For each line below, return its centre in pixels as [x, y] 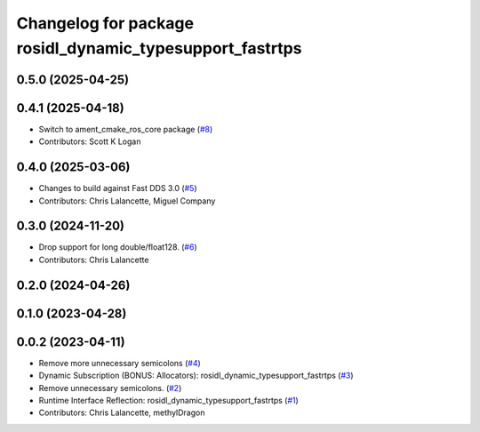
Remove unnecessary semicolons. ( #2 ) [110, 388]
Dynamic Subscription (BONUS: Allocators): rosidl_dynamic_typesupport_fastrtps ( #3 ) [196, 376]
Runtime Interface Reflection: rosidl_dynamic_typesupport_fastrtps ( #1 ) [169, 400]
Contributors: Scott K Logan [90, 141]
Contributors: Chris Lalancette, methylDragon [122, 412]
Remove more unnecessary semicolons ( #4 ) [120, 363]
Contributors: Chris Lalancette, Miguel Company [127, 201]
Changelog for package [105, 23]
